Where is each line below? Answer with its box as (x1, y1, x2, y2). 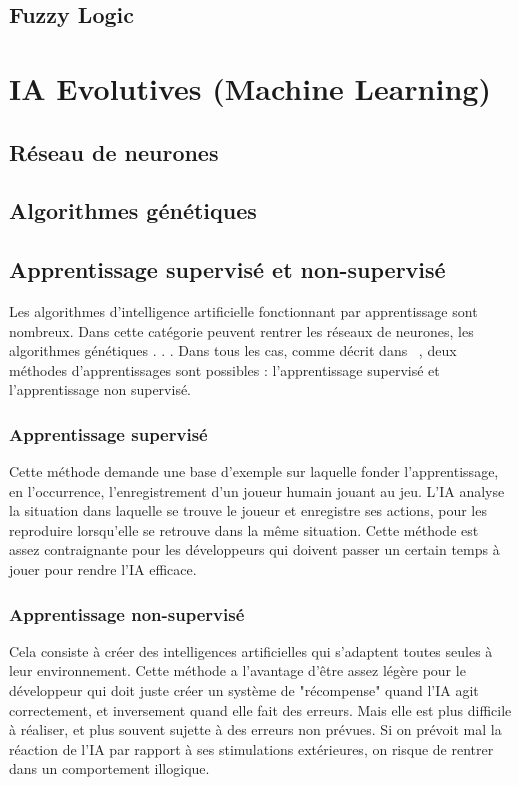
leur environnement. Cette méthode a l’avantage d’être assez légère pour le (9, 660, 466, 681)
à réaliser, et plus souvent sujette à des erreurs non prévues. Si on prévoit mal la (9, 719, 502, 740)
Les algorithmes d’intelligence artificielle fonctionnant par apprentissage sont (9, 300, 478, 321)
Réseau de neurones (9, 136, 219, 167)
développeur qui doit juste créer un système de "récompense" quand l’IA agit (9, 680, 479, 701)
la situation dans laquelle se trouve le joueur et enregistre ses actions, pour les (9, 500, 487, 521)
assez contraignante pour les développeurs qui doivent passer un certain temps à (9, 539, 500, 560)
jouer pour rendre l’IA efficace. (9, 559, 197, 580)
